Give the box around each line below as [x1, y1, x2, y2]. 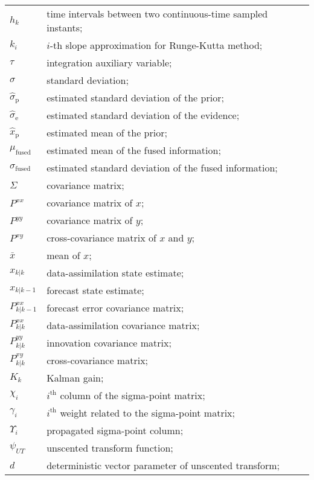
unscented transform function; [46, 441, 173, 455]
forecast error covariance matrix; [46, 301, 184, 315]
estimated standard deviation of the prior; [46, 91, 224, 104]
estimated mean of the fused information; [46, 143, 221, 157]
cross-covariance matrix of [46, 231, 156, 245]
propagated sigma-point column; [46, 423, 184, 437]
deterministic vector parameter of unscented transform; [46, 458, 280, 472]
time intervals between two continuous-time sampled [46, 7, 268, 21]
